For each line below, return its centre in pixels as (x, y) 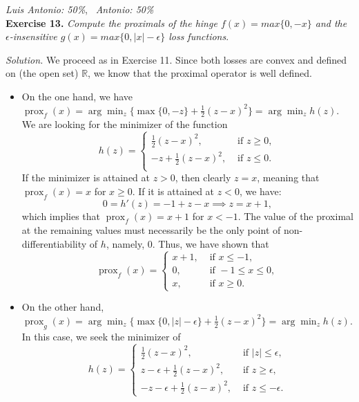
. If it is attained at (173, 191)
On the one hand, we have (77, 96)
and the (331, 22)
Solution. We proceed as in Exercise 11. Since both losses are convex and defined (176, 59)
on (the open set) (42, 73)
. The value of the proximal (295, 216)
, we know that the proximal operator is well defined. (200, 73)
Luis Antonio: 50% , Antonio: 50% (80, 9)
